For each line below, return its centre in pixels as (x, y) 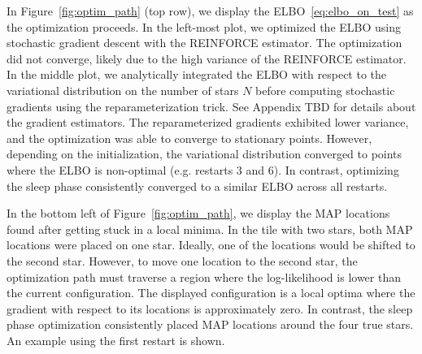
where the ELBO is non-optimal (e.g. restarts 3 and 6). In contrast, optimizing (203, 169)
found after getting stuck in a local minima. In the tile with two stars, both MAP (210, 229)
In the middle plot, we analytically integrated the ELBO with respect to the (197, 74)
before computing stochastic (325, 90)
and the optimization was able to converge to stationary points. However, (189, 138)
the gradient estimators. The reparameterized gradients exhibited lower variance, (208, 122)
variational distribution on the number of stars (123, 90)
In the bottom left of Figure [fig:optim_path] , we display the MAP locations (198, 213)
